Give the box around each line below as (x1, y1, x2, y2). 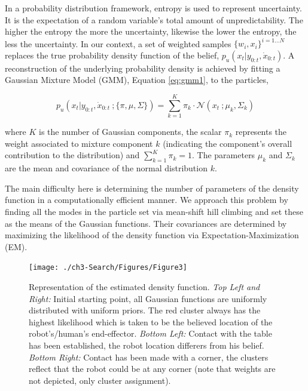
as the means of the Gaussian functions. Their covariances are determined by (5, 217, 287, 229)
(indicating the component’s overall (163, 137, 292, 149)
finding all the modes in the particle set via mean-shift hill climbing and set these (5, 205, 303, 217)
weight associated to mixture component (5, 137, 153, 149)
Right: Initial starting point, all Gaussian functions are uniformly (29, 292, 267, 304)
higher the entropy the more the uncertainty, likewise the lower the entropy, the (5, 25, 297, 38)
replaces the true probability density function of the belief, (5, 48, 219, 61)
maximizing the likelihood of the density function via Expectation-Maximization (5, 229, 299, 241)
